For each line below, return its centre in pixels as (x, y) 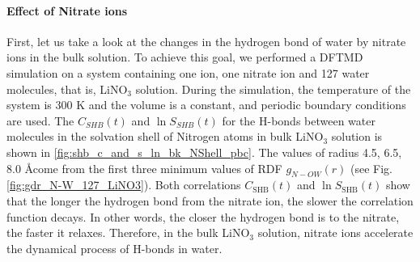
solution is (357, 136)
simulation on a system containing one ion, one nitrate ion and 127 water (188, 72)
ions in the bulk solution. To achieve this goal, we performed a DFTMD (185, 57)
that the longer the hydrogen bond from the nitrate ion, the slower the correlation (210, 200)
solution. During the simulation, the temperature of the (273, 89)
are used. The (40, 120)
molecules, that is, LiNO (67, 89)
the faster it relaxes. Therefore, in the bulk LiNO (128, 232)
